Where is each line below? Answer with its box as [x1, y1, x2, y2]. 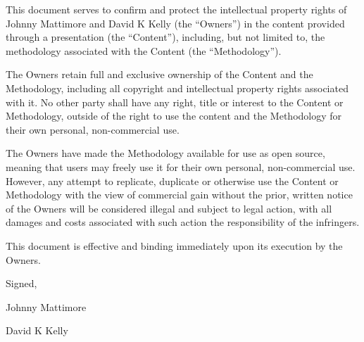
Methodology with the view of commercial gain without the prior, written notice [6, 187, 353, 202]
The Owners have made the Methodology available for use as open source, [6, 146, 325, 160]
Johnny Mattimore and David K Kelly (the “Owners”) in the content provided [6, 15, 345, 30]
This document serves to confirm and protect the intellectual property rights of [6, 2, 347, 16]
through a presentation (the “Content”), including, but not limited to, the [6, 30, 325, 44]
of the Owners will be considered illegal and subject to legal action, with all [6, 201, 332, 215]
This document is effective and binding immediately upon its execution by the [6, 238, 343, 253]
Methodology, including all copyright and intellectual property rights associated [6, 80, 349, 95]
